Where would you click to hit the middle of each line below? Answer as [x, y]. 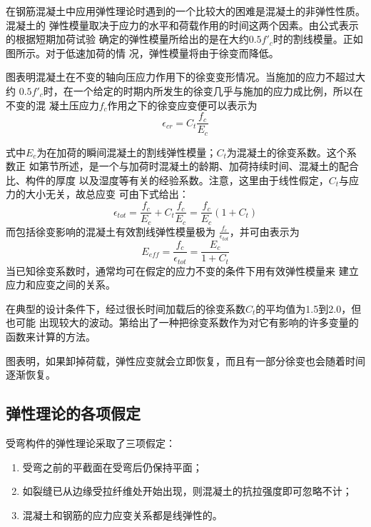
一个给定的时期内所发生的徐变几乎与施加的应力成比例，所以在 [218, 90]
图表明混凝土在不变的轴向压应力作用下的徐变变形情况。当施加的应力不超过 [181, 77]
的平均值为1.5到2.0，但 [309, 308]
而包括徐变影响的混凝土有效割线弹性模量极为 [111, 231]
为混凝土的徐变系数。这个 [286, 152]
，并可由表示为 [264, 231]
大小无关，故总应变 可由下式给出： [107, 194]
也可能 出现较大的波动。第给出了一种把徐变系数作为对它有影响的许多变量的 [182, 322]
